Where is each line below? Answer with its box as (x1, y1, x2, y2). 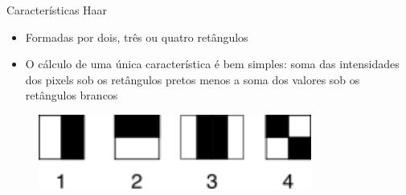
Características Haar (6, 2, 108, 18)
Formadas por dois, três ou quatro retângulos (25, 28, 248, 45)
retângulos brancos (25, 87, 118, 104)
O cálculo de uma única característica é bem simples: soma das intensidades (25, 55, 400, 72)
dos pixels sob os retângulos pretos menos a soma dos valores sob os (25, 71, 360, 87)
